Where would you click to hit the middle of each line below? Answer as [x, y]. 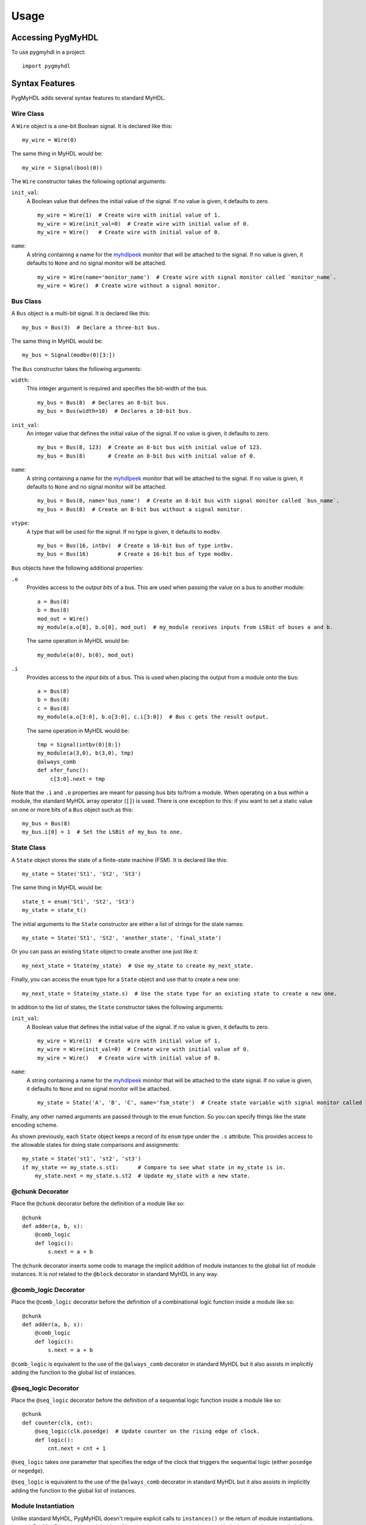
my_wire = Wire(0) [50, 140]
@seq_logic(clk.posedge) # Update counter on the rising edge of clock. [147, 1431]
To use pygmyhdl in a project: [48, 52]
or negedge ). [28, 1471]
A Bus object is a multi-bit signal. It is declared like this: [81, 314]
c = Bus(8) [54, 708]
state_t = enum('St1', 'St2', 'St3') [79, 902]
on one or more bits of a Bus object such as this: [72, 809]
